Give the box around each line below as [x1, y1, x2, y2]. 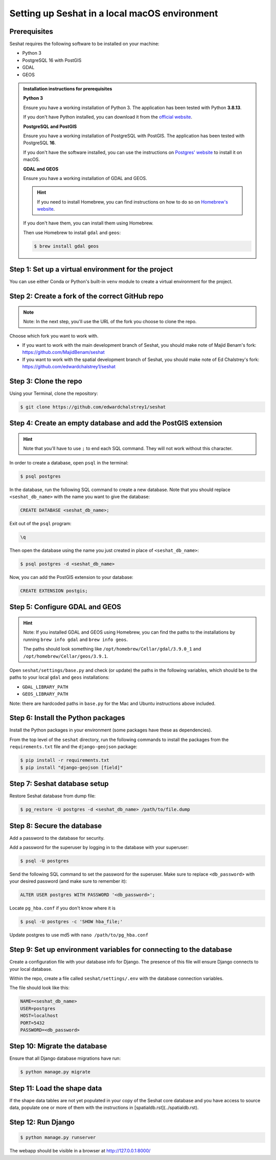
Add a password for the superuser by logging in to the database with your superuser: [9, 844, 189, 850]
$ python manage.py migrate [20, 1069, 90, 1075]
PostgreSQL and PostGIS [23, 123, 77, 129]
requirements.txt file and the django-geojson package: [9, 744, 137, 750]
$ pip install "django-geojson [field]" [20, 765, 123, 770]
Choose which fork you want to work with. [9, 332, 99, 339]
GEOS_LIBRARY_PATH [22, 691, 68, 697]
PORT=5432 [20, 1020, 45, 1025]
